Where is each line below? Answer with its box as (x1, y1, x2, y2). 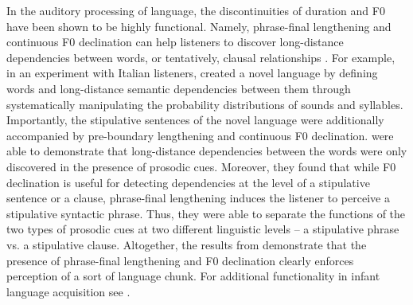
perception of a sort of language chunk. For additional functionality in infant (6, 268, 380, 284)
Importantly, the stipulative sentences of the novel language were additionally (6, 111, 384, 128)
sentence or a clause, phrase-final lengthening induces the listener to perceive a (6, 190, 390, 206)
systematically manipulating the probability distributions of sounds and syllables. (6, 96, 403, 112)
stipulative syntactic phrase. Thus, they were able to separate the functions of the (6, 205, 406, 221)
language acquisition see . (6, 283, 131, 299)
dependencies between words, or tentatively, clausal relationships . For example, (6, 49, 395, 65)
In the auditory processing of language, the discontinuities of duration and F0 (6, 2, 385, 18)
